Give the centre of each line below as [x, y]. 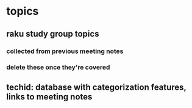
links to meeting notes [49, 97]
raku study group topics [53, 34]
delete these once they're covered [58, 67]
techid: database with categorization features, [96, 87]
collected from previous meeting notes [65, 51]
